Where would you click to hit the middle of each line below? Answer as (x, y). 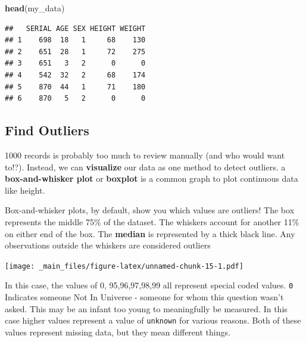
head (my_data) (35, 8)
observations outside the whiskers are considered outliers (108, 245)
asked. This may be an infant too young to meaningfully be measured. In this (146, 308)
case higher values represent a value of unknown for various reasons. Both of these (153, 320)
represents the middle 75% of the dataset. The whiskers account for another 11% (152, 221)
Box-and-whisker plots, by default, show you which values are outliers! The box (150, 210)
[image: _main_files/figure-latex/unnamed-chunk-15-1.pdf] (124, 266)
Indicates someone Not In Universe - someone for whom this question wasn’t (144, 297)
